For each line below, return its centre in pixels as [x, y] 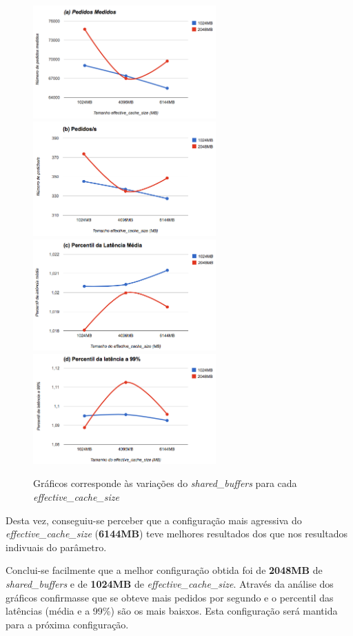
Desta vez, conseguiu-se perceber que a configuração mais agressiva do [154, 520]
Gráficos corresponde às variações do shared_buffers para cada [165, 483]
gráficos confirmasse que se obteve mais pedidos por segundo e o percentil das [170, 597]
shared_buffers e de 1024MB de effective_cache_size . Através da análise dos [170, 583]
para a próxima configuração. [67, 624]
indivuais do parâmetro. [56, 547]
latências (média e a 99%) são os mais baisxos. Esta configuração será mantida [172, 611]
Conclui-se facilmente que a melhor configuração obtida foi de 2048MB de [164, 570]
